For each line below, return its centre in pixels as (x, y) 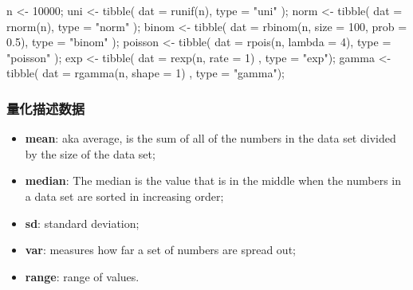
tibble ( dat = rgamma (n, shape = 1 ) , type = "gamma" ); (146, 73)
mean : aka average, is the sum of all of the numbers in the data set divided (210, 138)
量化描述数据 (46, 108)
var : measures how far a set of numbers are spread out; (160, 250)
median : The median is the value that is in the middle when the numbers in (213, 180)
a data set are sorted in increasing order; (124, 196)
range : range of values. (82, 276)
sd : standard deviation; (82, 223)
